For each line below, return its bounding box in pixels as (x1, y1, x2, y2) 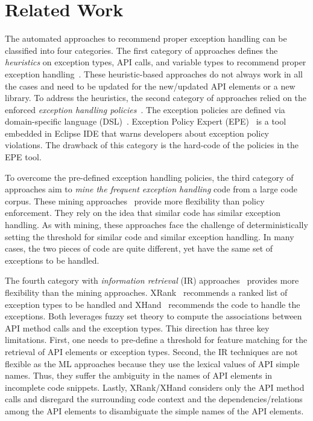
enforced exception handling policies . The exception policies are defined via (5, 103, 285, 116)
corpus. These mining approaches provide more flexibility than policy (5, 194, 265, 207)
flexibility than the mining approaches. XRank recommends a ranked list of (5, 286, 288, 298)
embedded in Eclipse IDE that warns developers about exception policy (5, 126, 270, 139)
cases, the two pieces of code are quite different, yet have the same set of (5, 242, 273, 255)
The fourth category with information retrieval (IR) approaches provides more (5, 274, 299, 287)
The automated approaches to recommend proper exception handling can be (5, 32, 287, 45)
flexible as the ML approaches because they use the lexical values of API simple (5, 357, 300, 370)
